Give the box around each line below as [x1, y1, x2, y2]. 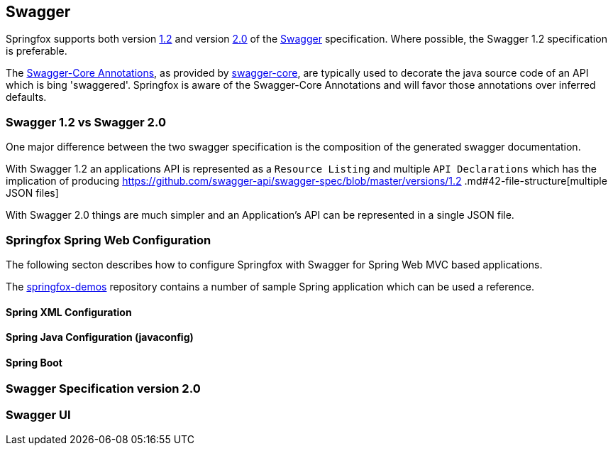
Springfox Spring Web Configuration [6, 232, 211, 247]
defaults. [6, 91, 47, 104]
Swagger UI [6, 407, 71, 422]
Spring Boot [6, 356, 62, 369]
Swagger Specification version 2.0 [6, 381, 201, 396]
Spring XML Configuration [6, 305, 132, 318]
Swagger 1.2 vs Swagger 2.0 [6, 114, 166, 129]
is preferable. [6, 45, 67, 58]
